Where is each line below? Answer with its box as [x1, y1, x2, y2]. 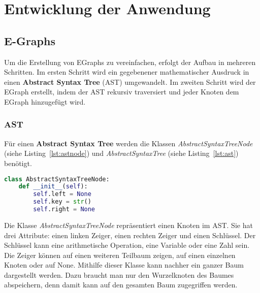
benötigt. [4, 157, 32, 168]
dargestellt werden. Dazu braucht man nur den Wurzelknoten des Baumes [4, 269, 234, 280]
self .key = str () [33, 198, 91, 206]
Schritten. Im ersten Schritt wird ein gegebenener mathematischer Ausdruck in [4, 67, 249, 77]
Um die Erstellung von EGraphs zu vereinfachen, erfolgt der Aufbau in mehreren [4, 56, 256, 67]
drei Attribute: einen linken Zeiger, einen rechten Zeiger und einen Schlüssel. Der [4, 230, 256, 240]
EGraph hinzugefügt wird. [4, 96, 86, 107]
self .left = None [33, 190, 91, 198]
